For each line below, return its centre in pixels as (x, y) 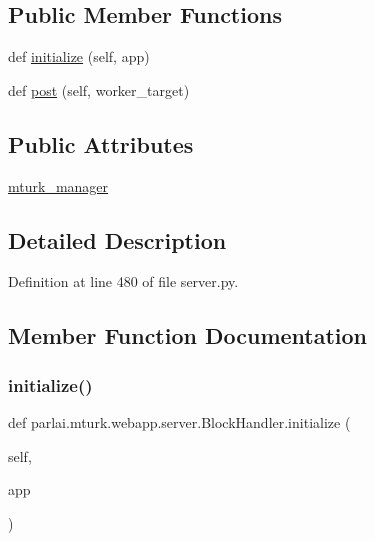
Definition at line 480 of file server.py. (123, 281)
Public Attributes (101, 143)
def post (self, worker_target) (99, 89)
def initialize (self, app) (79, 56)
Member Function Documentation (188, 335)
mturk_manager (58, 185)
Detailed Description (117, 239)
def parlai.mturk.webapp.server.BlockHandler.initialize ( (179, 421)
